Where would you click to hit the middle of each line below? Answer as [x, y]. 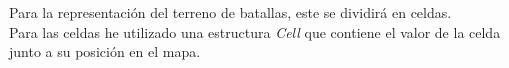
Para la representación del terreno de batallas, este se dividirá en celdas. [230, 12]
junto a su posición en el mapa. [105, 51]
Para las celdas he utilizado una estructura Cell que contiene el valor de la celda [255, 31]
